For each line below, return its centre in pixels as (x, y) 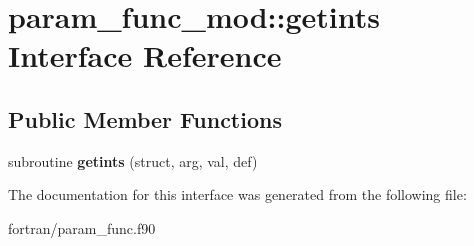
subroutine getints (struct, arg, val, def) (133, 160)
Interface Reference (145, 55)
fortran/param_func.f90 (82, 227)
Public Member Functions (145, 118)
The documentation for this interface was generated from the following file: (237, 194)
